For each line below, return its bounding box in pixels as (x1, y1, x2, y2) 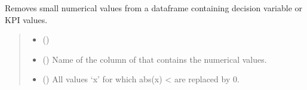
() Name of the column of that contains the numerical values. (42, 53, 267, 65)
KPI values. (5, 13, 48, 25)
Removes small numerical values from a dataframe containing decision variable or (5, 2, 303, 14)
